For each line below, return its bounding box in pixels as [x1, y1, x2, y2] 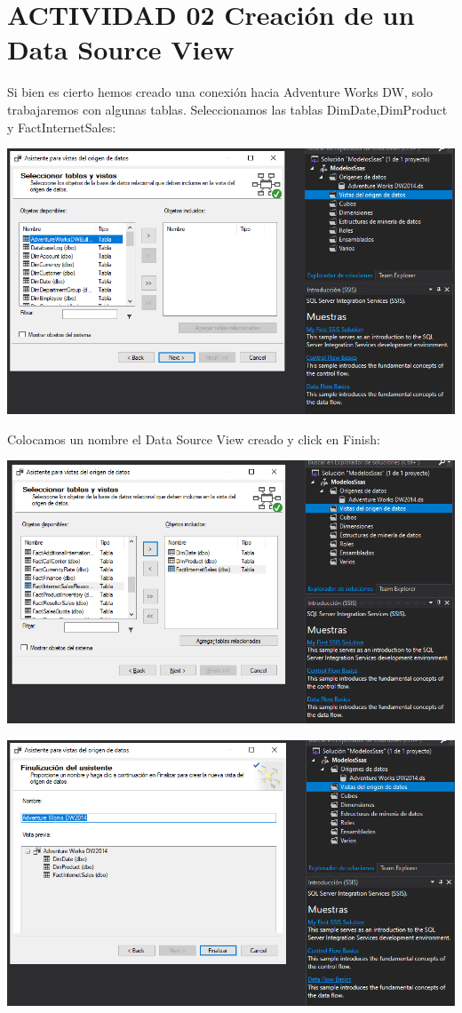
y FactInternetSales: [7, 117, 116, 136]
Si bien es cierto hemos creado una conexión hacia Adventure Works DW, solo [7, 83, 433, 101]
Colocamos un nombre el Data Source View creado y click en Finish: [7, 429, 380, 448]
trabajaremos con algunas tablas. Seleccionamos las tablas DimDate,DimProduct [7, 100, 448, 118]
